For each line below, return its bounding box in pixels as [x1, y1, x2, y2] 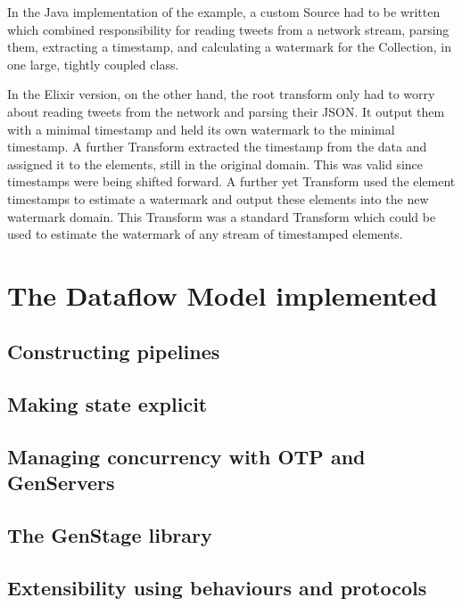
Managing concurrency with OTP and [7, 443, 366, 471]
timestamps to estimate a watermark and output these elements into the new [7, 189, 429, 208]
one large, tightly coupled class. [7, 54, 179, 73]
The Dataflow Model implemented [7, 276, 438, 313]
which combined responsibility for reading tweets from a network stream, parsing [7, 20, 450, 38]
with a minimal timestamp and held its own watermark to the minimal [7, 119, 395, 138]
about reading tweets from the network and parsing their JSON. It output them [7, 102, 445, 120]
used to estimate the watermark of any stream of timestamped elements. [7, 225, 403, 243]
